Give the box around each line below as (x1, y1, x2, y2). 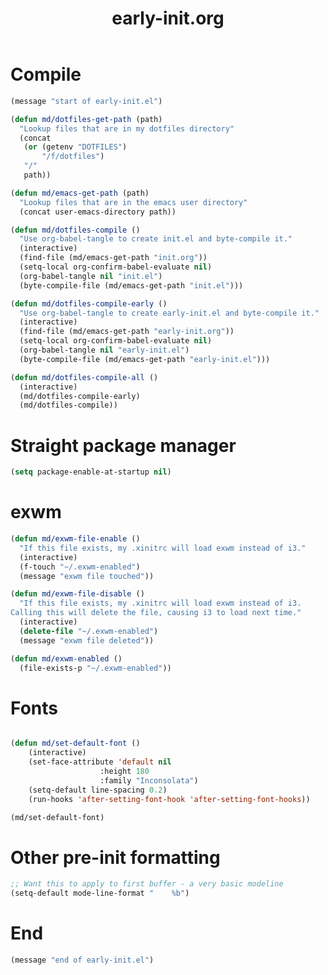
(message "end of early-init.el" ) (10, 955, 155, 965)
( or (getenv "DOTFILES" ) (23, 142, 128, 152)
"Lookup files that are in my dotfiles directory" (19, 123, 235, 134)
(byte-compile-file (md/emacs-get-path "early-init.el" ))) (19, 354, 271, 364)
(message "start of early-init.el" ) (10, 96, 163, 106)
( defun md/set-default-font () (10, 738, 141, 749)
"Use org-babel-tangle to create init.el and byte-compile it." (19, 234, 293, 244)
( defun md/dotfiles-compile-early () (10, 298, 168, 309)
